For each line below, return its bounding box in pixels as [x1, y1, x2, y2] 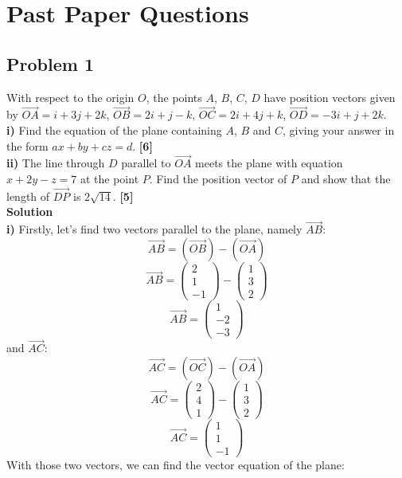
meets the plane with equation [195, 155, 343, 171]
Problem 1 [6, 51, 94, 76]
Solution [6, 203, 53, 220]
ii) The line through [6, 155, 105, 171]
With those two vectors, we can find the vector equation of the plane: [6, 456, 345, 473]
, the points [146, 88, 202, 105]
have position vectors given [263, 88, 396, 105]
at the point [80, 170, 139, 186]
